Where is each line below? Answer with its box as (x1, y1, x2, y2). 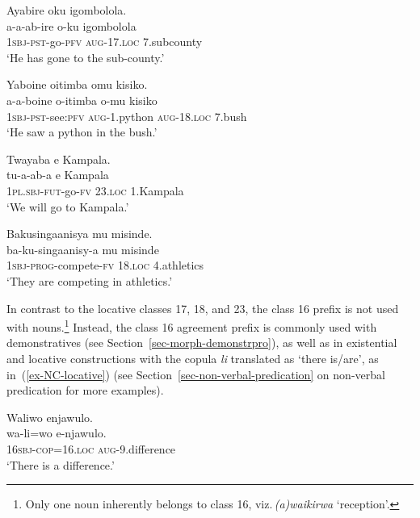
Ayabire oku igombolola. (6, 2, 127, 18)
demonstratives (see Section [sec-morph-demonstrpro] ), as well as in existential (6, 334, 397, 351)
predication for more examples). (6, 382, 164, 399)
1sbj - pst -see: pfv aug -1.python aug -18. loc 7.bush (6, 107, 247, 124)
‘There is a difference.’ (6, 456, 115, 473)
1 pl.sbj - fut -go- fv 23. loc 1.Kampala (6, 182, 184, 198)
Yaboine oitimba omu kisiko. (6, 76, 148, 93)
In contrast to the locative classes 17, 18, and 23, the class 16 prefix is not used (6, 299, 399, 316)
